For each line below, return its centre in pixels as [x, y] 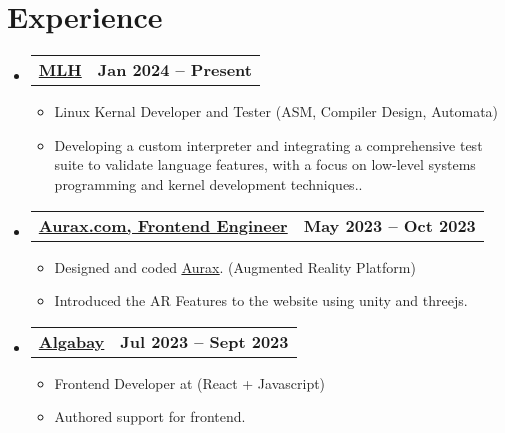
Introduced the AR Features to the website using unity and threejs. [261, 300]
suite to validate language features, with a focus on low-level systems [265, 164]
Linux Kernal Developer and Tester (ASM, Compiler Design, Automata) [276, 111]
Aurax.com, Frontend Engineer [163, 225]
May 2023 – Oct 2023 [389, 225]
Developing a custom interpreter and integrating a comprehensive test [268, 144]
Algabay [71, 341]
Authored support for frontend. [150, 416]
